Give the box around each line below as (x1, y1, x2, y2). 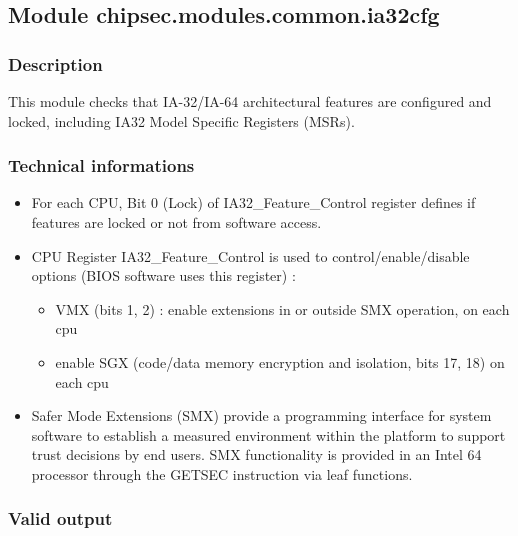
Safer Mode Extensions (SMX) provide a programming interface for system (31, 405, 492, 426)
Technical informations (8, 153, 195, 178)
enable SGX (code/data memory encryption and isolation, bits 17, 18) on (55, 351, 505, 372)
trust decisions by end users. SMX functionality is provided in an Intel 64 (31, 444, 482, 465)
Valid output (8, 506, 113, 531)
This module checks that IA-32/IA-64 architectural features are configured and (8, 91, 492, 111)
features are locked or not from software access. (31, 212, 322, 232)
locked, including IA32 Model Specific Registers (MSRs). (8, 110, 355, 131)
